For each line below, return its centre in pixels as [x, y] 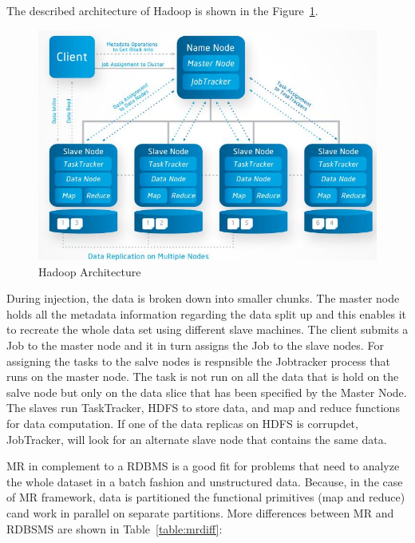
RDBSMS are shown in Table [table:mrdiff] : [115, 528]
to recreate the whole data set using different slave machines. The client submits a [207, 329]
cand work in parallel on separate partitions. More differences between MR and [200, 512]
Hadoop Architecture [90, 271]
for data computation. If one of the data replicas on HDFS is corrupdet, [182, 423]
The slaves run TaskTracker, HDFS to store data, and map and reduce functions [203, 408]
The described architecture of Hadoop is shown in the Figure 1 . [162, 10]
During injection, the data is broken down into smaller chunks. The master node [203, 298]
